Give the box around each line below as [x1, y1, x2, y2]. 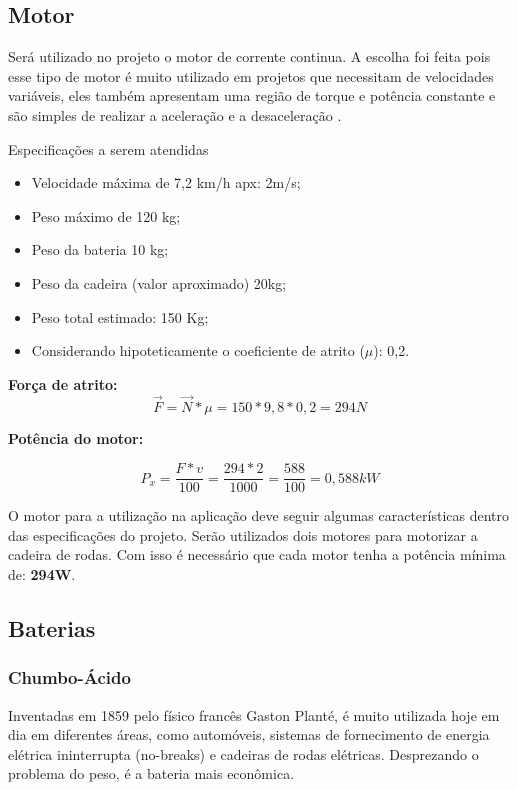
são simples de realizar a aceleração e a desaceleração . [8, 104, 342, 125]
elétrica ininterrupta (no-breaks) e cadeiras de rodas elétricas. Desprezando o [8, 743, 479, 764]
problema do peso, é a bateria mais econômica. [8, 763, 295, 784]
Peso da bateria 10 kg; [31, 239, 169, 260]
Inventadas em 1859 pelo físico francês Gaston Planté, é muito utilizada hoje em [8, 704, 500, 725]
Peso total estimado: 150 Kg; [31, 306, 209, 327]
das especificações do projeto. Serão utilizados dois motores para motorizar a [8, 524, 478, 545]
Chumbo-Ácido [8, 665, 131, 690]
